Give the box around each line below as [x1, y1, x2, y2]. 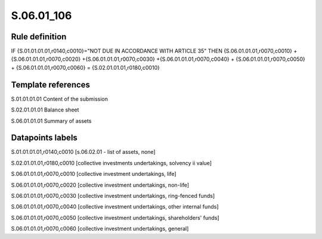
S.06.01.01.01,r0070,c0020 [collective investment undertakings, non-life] [11, 181, 190, 188]
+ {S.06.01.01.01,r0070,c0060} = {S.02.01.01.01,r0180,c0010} [11, 64, 160, 71]
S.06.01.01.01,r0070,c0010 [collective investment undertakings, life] [11, 170, 177, 178]
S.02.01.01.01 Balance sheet [11, 106, 79, 113]
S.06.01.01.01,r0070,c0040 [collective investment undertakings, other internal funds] [11, 203, 219, 210]
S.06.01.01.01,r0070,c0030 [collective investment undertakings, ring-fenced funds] [11, 193, 215, 199]
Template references [11, 79, 91, 89]
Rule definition [11, 32, 67, 42]
